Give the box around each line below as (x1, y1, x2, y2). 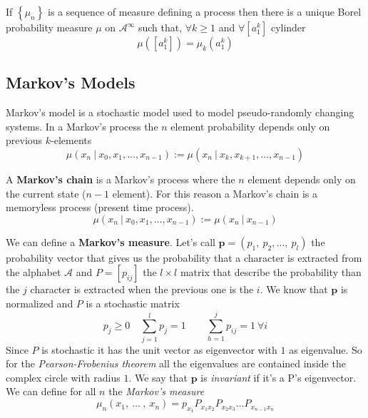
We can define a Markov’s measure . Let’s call (6, 234, 215, 249)
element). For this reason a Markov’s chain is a (112, 185, 317, 200)
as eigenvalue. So (289, 342, 362, 357)
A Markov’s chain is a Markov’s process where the (6, 171, 235, 186)
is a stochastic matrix (86, 295, 180, 310)
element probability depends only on (170, 118, 330, 133)
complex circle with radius (6, 369, 121, 384)
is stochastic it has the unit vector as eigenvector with (41, 342, 277, 357)
